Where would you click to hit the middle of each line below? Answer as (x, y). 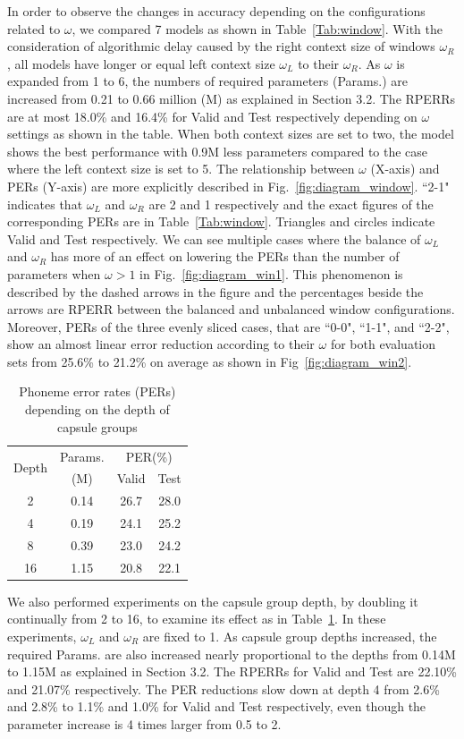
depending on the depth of (97, 409)
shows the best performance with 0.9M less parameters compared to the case (218, 151)
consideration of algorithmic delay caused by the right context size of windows (221, 46)
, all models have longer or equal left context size (141, 63)
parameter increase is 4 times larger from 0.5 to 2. (144, 723)
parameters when (54, 273)
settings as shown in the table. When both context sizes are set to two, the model (231, 134)
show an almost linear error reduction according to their (161, 344)
